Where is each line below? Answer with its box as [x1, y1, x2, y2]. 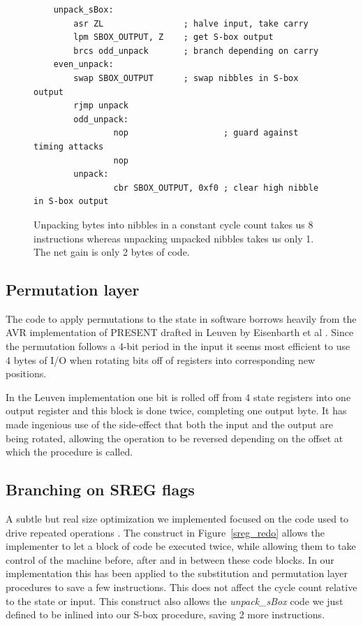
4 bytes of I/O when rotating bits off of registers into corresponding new [6, 352, 316, 367]
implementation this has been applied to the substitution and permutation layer [6, 566, 348, 581]
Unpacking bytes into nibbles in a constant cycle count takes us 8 [34, 217, 313, 231]
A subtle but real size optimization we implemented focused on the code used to [6, 511, 349, 526]
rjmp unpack [73, 101, 129, 111]
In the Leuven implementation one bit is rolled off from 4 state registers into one [6, 389, 351, 404]
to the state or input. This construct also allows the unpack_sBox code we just [6, 593, 343, 608]
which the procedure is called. [6, 444, 133, 459]
